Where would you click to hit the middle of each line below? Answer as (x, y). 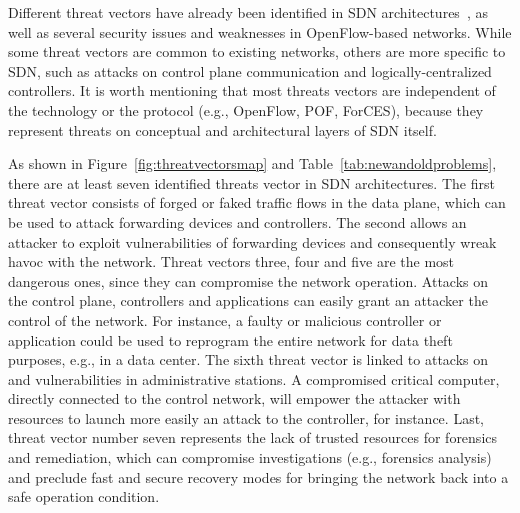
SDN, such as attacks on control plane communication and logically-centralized (250, 70)
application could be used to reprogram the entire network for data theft (230, 339)
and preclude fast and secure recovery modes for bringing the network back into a (258, 476)
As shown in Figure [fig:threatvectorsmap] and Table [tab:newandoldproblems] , (252, 163)
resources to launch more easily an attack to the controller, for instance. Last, (246, 417)
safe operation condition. (84, 496)
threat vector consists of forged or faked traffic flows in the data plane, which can (257, 202)
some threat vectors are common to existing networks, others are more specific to (257, 51)
